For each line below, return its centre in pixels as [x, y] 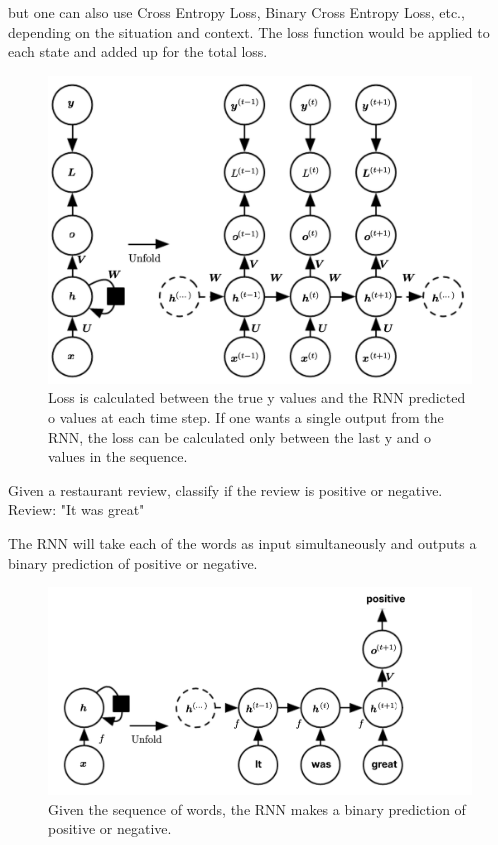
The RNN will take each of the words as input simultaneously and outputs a [242, 543]
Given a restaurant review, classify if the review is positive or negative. [225, 489]
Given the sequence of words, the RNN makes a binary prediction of [257, 808]
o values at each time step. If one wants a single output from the [246, 417]
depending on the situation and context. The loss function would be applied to [249, 31]
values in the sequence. [118, 456]
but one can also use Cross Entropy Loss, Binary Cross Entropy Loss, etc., [236, 12]
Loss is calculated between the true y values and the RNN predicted [257, 397]
